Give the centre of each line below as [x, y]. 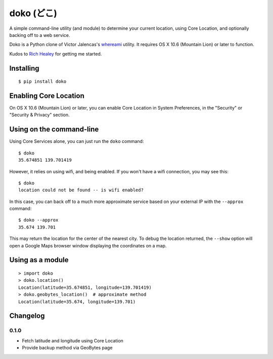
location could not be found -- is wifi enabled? [81, 190]
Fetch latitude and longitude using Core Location [73, 340]
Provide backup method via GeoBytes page [67, 348]
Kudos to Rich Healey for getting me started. [56, 54]
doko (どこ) [33, 13]
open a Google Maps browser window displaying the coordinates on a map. [88, 245]
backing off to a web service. [40, 35]
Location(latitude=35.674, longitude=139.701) [77, 301]
